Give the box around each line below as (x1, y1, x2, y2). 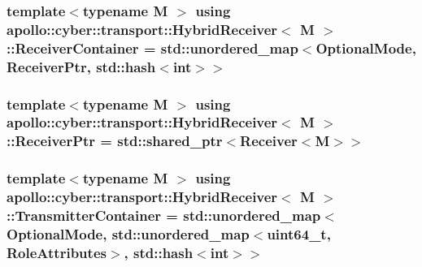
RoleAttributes (7, 242, 107, 262)
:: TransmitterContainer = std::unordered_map (7, 205, 321, 226)
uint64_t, (267, 223, 331, 243)
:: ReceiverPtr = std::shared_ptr (7, 131, 223, 151)
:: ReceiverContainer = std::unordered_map (7, 37, 298, 58)
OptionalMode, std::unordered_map (7, 223, 250, 243)
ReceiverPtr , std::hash (7, 56, 156, 76)
